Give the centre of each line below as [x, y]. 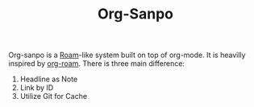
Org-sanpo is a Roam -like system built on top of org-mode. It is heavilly [127, 55]
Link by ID [37, 88]
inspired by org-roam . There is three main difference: [97, 64]
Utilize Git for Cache [53, 97]
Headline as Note [49, 79]
